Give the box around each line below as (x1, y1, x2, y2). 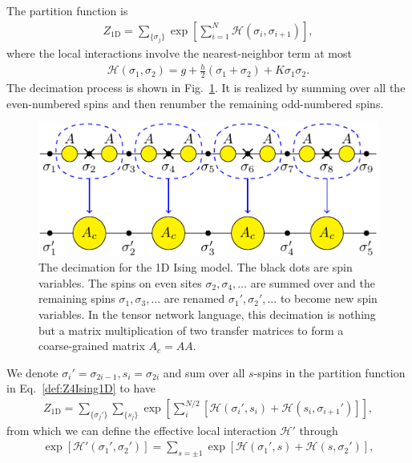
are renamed (164, 290, 225, 307)
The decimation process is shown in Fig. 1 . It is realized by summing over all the (6, 79, 406, 96)
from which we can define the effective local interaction (6, 422, 277, 439)
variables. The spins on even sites (38, 274, 202, 291)
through (299, 422, 338, 439)
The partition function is (6, 2, 128, 18)
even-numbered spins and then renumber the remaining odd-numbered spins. (6, 95, 384, 111)
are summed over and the (250, 274, 375, 291)
